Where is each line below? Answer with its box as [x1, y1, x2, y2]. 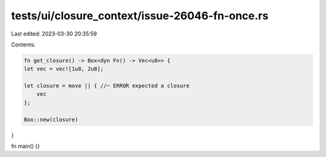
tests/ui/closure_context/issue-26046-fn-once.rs [11, 9, 269, 22]
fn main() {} [11, 143, 40, 150]
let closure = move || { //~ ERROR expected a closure [24, 82, 190, 90]
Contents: [11, 41, 36, 48]
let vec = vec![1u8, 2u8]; [24, 66, 104, 72]
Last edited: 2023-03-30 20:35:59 [11, 30, 97, 37]
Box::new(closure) [24, 116, 78, 123]
